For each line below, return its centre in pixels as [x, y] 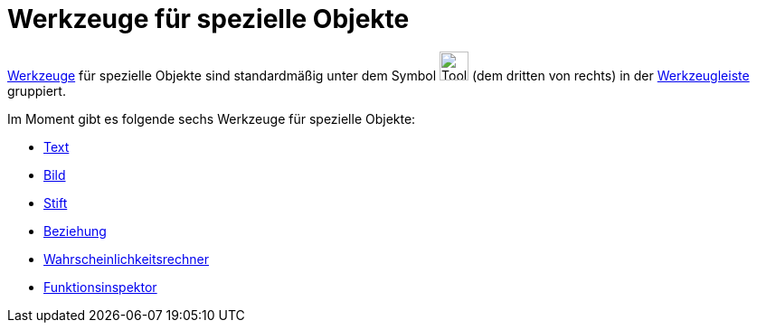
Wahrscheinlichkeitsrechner [126, 259]
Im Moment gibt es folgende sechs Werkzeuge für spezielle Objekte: [212, 118]
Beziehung [75, 231]
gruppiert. [37, 90]
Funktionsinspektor [100, 287]
